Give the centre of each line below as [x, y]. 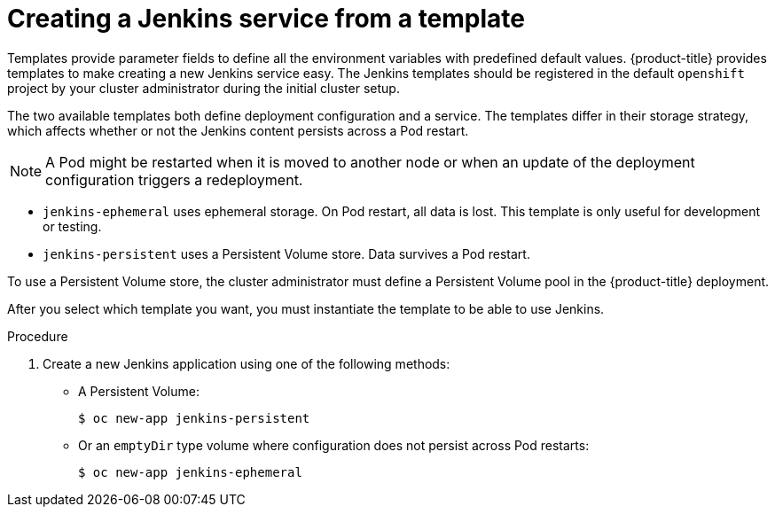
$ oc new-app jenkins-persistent [194, 418]
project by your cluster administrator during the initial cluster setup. [204, 88]
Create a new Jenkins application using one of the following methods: [247, 363]
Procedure [38, 336]
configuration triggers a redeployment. [174, 179]
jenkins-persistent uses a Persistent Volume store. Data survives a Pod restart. [286, 253]
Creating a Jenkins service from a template [266, 19]
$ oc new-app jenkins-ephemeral [190, 472]
